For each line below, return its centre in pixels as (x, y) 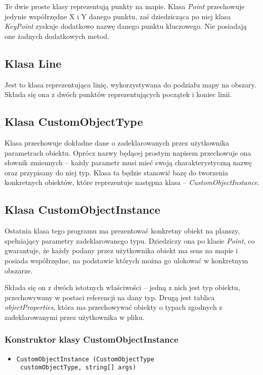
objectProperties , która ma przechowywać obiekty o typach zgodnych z (114, 307)
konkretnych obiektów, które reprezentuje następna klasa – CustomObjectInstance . (132, 182)
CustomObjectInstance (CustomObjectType (85, 359)
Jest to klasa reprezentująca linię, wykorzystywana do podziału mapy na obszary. (130, 84)
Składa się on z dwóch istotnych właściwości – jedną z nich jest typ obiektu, (122, 287)
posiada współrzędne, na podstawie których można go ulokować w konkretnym (126, 260)
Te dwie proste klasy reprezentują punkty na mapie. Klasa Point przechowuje (125, 6)
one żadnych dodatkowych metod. (57, 36)
